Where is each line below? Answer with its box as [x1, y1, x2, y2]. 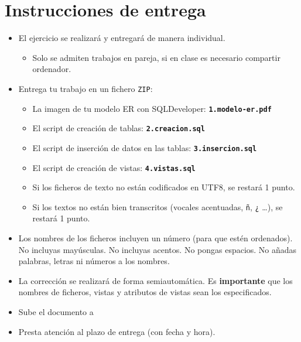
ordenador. [32, 63, 71, 75]
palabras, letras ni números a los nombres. [18, 255, 170, 267]
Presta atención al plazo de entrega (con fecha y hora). [18, 325, 216, 337]
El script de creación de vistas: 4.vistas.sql [32, 161, 196, 173]
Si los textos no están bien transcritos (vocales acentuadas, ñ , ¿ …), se [32, 200, 283, 213]
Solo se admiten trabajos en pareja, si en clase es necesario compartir [32, 51, 281, 63]
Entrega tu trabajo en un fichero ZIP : [18, 82, 153, 94]
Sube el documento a [18, 306, 94, 317]
